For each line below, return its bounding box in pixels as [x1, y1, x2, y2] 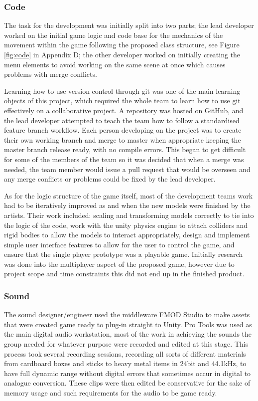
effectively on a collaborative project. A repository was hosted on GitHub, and [4, 105, 244, 115]
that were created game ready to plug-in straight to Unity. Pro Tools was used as [4, 319, 252, 329]
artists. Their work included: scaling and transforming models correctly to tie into [4, 209, 254, 220]
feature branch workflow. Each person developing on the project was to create [4, 125, 242, 135]
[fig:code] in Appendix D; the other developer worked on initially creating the [4, 49, 241, 59]
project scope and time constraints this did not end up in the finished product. [4, 268, 245, 279]
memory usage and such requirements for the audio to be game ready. [4, 388, 217, 398]
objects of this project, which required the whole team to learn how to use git [4, 95, 241, 106]
